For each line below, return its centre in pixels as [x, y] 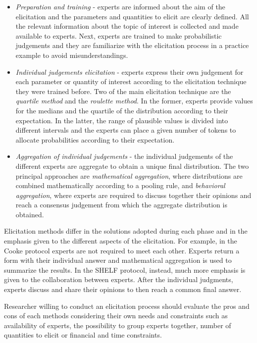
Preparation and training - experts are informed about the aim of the [120, 6]
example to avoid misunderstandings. [72, 55]
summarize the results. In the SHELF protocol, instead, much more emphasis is [125, 269]
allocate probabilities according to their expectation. [95, 139]
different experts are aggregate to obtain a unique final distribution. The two [132, 166]
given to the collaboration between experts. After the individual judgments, [119, 279]
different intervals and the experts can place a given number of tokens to [126, 130]
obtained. [30, 214]
